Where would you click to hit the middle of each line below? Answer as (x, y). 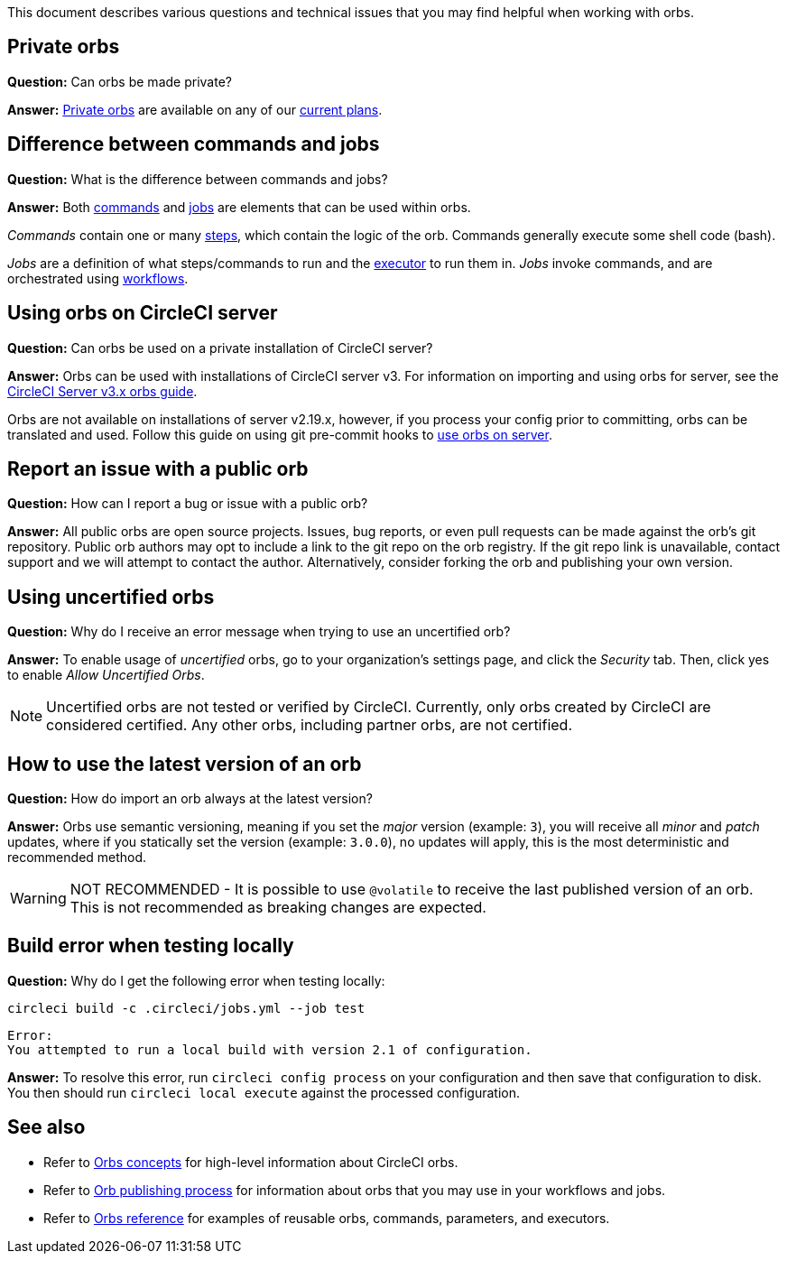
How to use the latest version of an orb (185, 764)
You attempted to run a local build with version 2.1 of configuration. (270, 1049)
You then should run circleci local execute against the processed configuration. (264, 1092)
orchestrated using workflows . (98, 278)
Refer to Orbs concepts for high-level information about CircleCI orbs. (251, 1162)
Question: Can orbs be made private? (120, 81)
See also (46, 1127)
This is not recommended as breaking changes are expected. (278, 908)
